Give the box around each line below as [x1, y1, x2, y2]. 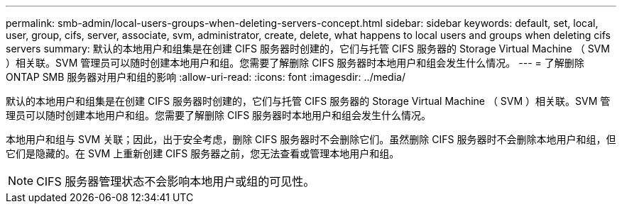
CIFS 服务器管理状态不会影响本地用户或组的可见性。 [36, 174, 315, 188]
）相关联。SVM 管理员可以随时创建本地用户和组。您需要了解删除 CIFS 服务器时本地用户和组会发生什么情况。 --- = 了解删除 [6, 57, 584, 69]
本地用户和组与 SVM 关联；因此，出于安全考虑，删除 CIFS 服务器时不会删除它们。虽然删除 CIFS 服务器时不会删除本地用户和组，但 [6, 133, 616, 145]
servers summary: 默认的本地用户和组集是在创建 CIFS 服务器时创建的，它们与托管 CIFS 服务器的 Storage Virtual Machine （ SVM [6, 43, 610, 55]
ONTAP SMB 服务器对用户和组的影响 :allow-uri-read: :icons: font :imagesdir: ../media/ [6, 71, 405, 83]
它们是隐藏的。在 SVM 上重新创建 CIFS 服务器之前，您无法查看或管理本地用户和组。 [6, 147, 400, 159]
